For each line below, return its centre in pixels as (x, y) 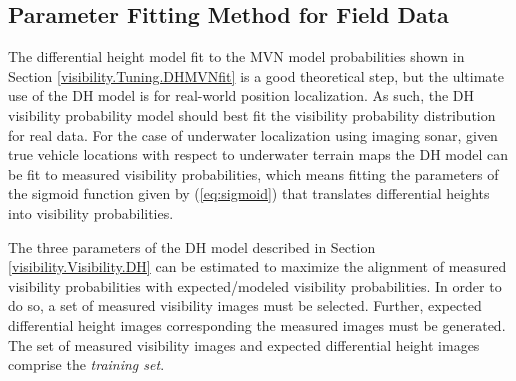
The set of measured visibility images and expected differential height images (244, 344)
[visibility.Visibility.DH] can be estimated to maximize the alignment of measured (257, 266)
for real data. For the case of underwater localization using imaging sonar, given (253, 134)
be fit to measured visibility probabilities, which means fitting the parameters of (253, 173)
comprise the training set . (86, 364)
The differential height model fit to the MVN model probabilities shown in (236, 56)
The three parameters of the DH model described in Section (192, 246)
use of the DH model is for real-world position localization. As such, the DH (241, 95)
